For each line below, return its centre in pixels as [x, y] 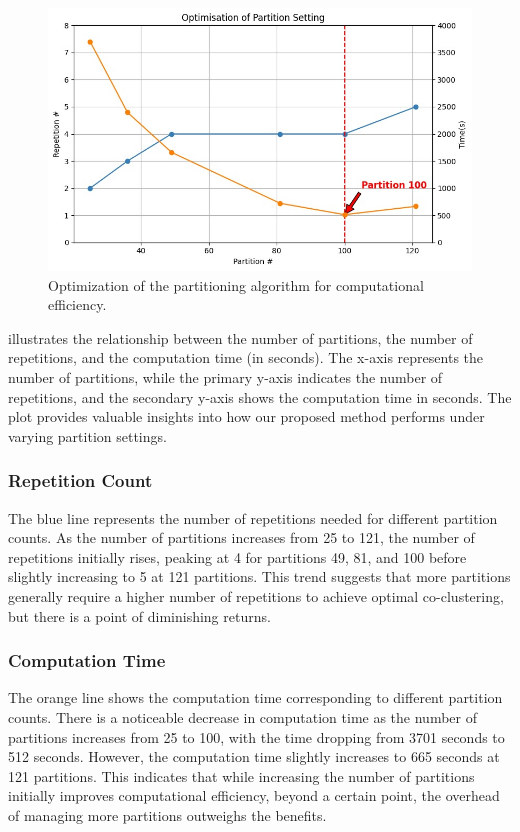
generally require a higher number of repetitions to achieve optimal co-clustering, [256, 595]
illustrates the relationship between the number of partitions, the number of [240, 337]
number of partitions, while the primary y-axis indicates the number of [225, 376]
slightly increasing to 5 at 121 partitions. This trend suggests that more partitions [259, 576]
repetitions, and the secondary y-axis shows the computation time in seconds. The [260, 396]
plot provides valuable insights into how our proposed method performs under [246, 416]
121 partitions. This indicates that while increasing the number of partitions [241, 775]
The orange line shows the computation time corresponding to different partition [255, 697]
